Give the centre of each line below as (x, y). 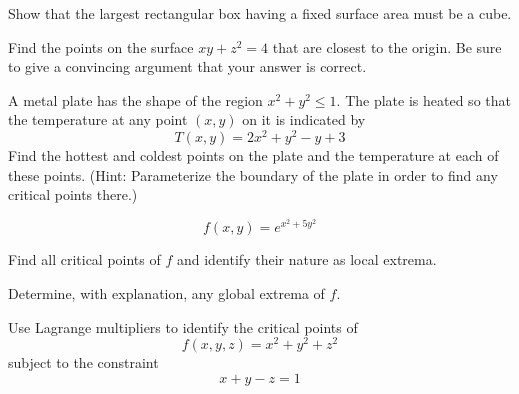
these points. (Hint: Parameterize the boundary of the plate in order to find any (253, 174)
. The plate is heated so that (423, 99)
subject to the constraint (83, 362)
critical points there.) (73, 194)
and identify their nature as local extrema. (306, 259)
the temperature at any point (98, 119)
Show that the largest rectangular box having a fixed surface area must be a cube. (260, 13)
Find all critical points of (84, 259)
